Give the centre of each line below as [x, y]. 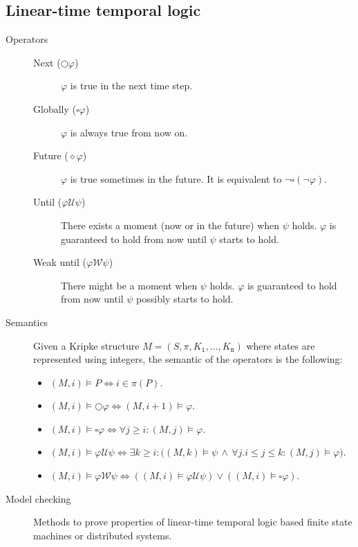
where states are [281, 345]
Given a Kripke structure [86, 345]
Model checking [38, 498]
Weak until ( [60, 262]
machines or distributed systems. [103, 535]
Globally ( [55, 108]
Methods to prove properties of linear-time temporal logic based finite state [193, 522]
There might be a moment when [129, 285]
